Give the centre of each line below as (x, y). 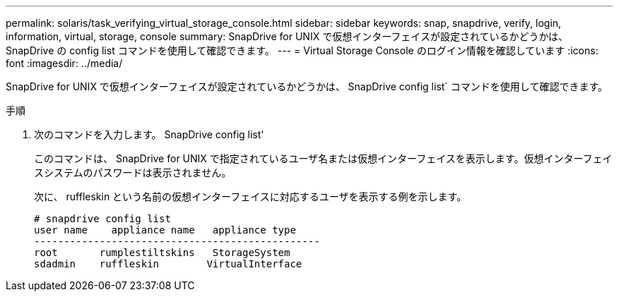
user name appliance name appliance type (165, 230)
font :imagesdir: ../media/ (64, 63)
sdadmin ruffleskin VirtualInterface (168, 264)
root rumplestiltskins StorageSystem (162, 253)
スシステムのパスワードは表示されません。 (133, 172)
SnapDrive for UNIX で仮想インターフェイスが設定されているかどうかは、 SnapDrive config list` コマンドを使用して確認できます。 (307, 86)
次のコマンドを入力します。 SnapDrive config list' (149, 134)
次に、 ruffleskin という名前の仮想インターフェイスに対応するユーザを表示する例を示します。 (250, 196)
